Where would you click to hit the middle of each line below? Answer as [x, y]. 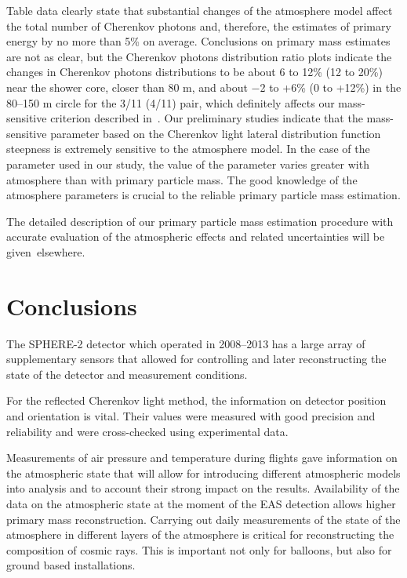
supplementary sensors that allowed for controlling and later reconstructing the [196, 359]
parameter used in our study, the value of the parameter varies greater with [188, 164]
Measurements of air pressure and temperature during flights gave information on [202, 458]
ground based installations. [71, 565]
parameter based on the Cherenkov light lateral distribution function [216, 133]
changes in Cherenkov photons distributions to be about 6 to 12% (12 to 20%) [194, 72]
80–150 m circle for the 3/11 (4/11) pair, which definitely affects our [171, 102]
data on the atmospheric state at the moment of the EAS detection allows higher [201, 503]
